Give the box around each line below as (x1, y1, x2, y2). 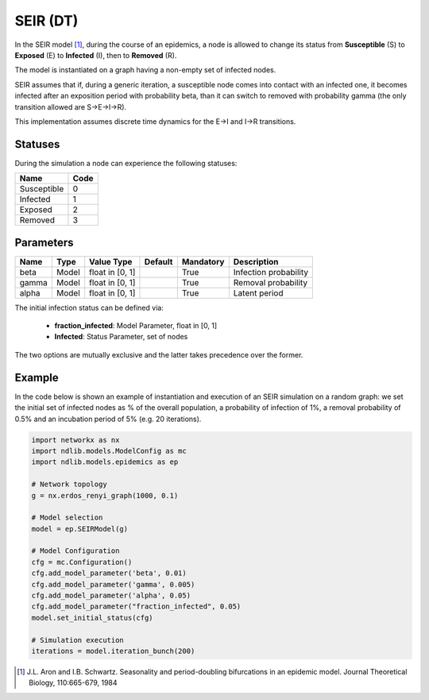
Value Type (88, 256, 133, 267)
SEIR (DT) (14, 12, 79, 29)
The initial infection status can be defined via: (14, 303, 164, 312)
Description (233, 256, 279, 267)
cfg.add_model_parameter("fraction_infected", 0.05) (31, 602, 242, 611)
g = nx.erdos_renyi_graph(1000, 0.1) (31, 491, 179, 500)
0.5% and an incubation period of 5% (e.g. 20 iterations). (14, 414, 202, 423)
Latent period (233, 287, 284, 298)
